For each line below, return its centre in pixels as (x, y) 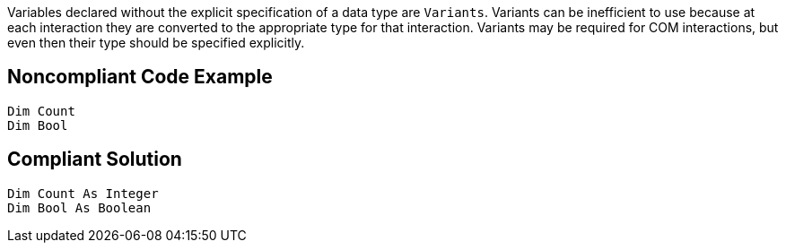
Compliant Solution (95, 159)
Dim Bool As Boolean (79, 207)
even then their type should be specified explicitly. (156, 43)
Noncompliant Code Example (140, 77)
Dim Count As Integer (83, 193)
